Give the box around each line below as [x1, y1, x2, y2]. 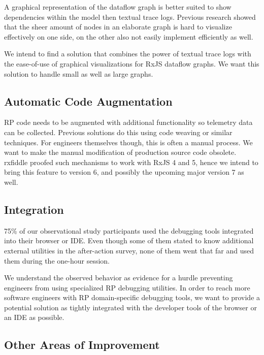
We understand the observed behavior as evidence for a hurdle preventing [4, 272, 233, 283]
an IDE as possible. [4, 312, 64, 322]
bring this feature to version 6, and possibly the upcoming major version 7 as [4, 167, 244, 177]
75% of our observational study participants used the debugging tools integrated [4, 225, 254, 236]
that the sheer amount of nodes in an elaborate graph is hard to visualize [4, 21, 232, 32]
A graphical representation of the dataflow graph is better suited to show [4, 2, 232, 12]
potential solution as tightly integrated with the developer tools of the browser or [4, 302, 257, 312]
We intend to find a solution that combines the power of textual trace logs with [4, 48, 251, 59]
